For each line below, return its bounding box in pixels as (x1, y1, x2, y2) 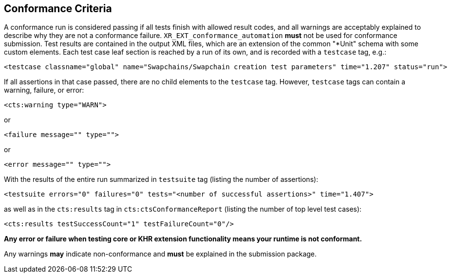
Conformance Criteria (4, 2, 112, 15)
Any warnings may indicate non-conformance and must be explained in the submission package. (4, 250, 317, 258)
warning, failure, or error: (4, 86, 84, 95)
